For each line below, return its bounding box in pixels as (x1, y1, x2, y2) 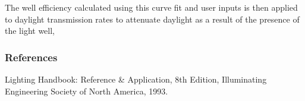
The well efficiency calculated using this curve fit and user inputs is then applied (5, 1, 298, 13)
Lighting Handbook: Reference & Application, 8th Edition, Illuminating (5, 73, 267, 85)
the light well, (5, 24, 55, 37)
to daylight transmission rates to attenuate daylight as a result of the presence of (5, 12, 300, 25)
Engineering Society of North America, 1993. (5, 84, 168, 97)
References (5, 49, 58, 64)
